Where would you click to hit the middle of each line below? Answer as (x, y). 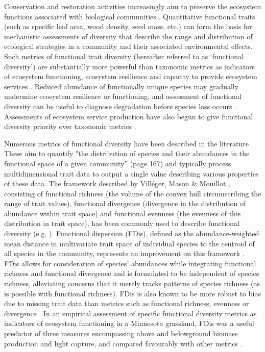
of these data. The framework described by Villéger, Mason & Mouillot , (117, 183)
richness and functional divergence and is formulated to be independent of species (132, 273)
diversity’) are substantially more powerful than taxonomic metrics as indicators (130, 66)
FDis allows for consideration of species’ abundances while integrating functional (130, 263)
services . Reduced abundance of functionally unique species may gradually (122, 86)
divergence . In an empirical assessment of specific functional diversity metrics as (130, 313)
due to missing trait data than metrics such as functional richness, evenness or (127, 303)
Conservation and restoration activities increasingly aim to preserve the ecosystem (133, 6)
